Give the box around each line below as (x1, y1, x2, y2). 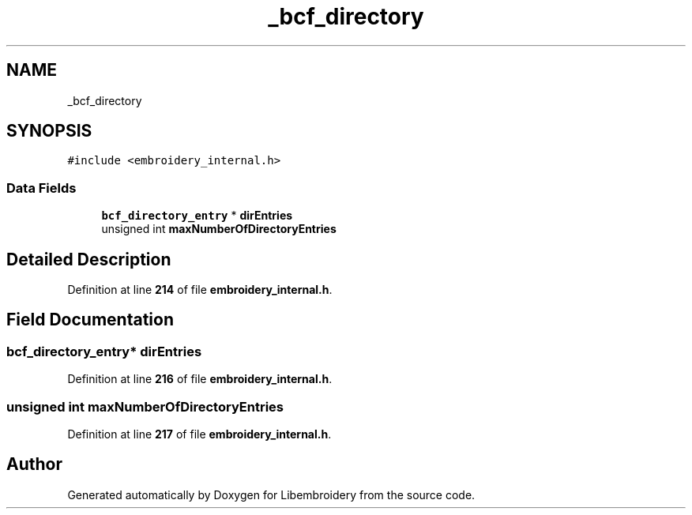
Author (6, 454, 62, 475)
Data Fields (6, 179, 77, 196)
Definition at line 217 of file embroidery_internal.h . (67, 427, 332, 441)
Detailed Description (6, 249, 171, 269)
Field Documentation (6, 310, 174, 330)
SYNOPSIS (6, 121, 92, 141)
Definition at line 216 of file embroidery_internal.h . (67, 372, 333, 386)
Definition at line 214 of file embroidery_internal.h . (67, 283, 333, 297)
